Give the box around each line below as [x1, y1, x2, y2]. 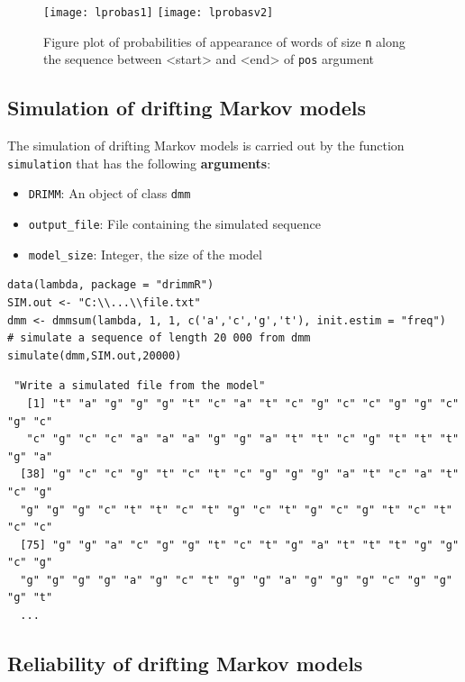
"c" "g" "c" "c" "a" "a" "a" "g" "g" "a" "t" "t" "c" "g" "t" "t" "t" [26, 432, 460, 446]
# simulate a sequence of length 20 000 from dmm [7, 332, 311, 345]
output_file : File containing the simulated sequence [28, 214, 321, 233]
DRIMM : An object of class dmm [28, 184, 191, 203]
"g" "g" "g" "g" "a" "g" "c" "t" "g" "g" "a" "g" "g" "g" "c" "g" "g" [20, 573, 452, 587]
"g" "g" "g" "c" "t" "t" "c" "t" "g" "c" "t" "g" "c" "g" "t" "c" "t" [20, 503, 452, 516]
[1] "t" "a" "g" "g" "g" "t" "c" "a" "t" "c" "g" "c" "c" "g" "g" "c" [26, 396, 460, 410]
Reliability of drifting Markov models [7, 650, 363, 677]
